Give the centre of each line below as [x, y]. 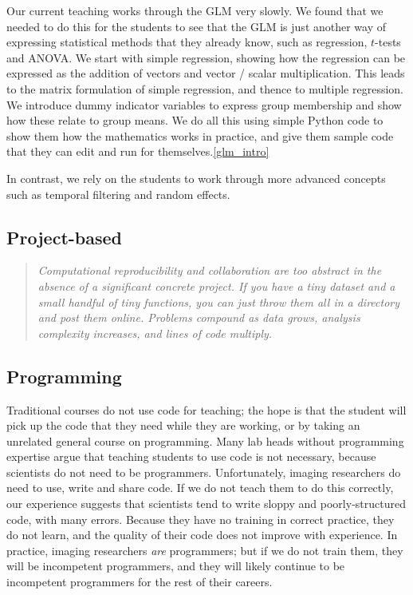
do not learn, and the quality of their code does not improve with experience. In [202, 535]
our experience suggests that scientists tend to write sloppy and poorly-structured [206, 504]
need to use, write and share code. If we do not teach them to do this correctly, [200, 488]
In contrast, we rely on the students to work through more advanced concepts [196, 178]
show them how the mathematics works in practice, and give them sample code [200, 135]
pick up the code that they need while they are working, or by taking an [183, 425]
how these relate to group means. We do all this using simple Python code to [195, 120]
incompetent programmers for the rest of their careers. [140, 582]
